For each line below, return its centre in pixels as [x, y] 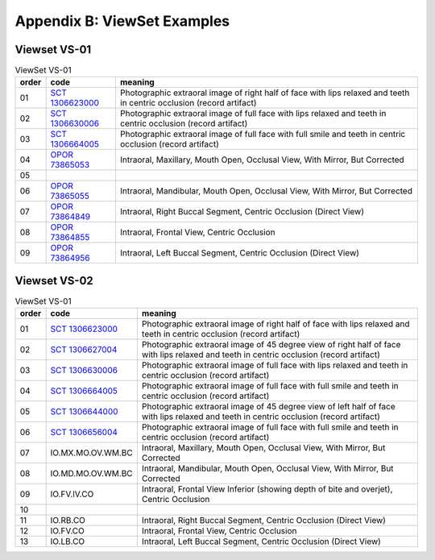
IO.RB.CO [68, 521]
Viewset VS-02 [54, 281]
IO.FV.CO [67, 531]
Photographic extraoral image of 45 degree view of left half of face [269, 407]
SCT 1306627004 [84, 350]
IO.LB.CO [68, 541]
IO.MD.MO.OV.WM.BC [91, 474]
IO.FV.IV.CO [72, 494]
